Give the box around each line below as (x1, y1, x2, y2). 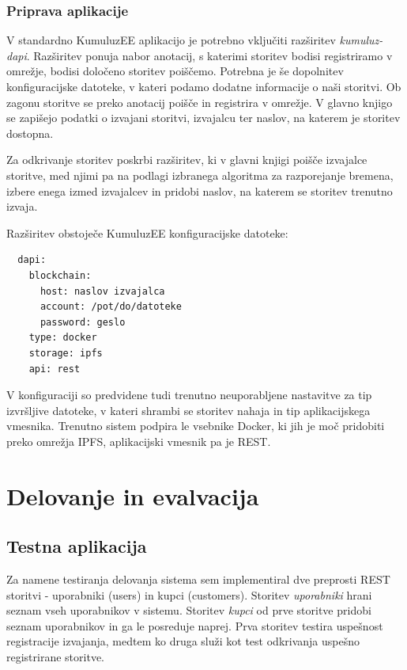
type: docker (28, 332, 97, 344)
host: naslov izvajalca (40, 285, 165, 297)
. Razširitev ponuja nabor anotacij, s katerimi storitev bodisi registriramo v (26, 47, 393, 63)
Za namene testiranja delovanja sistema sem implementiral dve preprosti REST (6, 571, 390, 588)
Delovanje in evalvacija (6, 479, 259, 512)
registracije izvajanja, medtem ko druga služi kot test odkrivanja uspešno (6, 633, 360, 649)
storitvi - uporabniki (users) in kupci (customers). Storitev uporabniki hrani (6, 586, 372, 603)
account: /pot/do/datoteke (40, 301, 182, 313)
